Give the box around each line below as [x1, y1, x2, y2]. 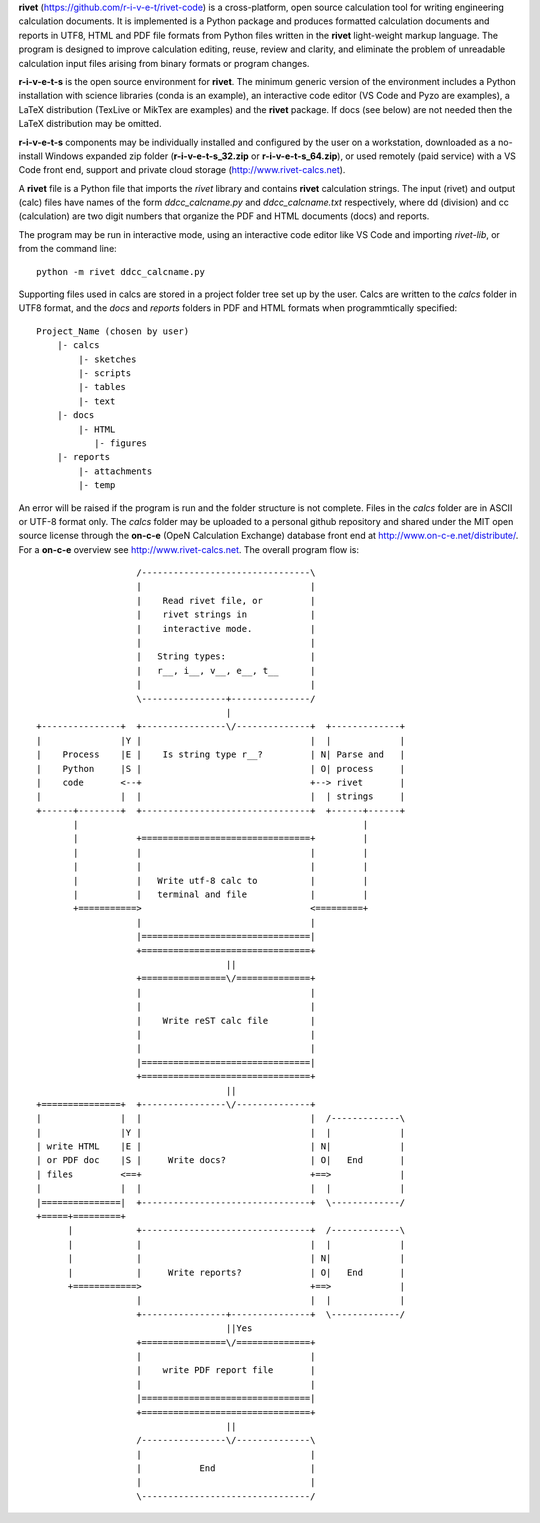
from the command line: [18, 243, 117, 255]
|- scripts [78, 367, 132, 379]
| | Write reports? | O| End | [67, 1266, 406, 1278]
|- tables [78, 381, 127, 393]
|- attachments [78, 465, 153, 477]
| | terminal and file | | [73, 889, 369, 900]
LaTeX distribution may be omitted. [18, 118, 162, 130]
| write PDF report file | [136, 1365, 316, 1376]
